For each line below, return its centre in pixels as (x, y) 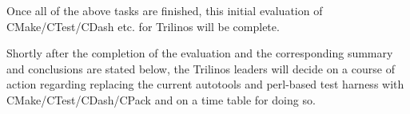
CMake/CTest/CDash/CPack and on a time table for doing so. (161, 99)
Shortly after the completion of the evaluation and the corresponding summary (200, 53)
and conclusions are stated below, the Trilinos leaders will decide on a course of (201, 68)
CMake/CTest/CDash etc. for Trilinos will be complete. (143, 26)
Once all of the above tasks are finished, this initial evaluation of (165, 10)
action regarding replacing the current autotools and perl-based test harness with (205, 84)
